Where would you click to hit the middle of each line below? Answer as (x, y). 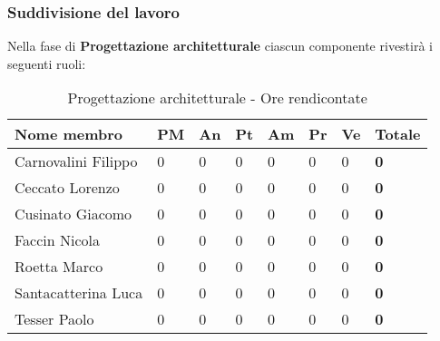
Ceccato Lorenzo (67, 188)
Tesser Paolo (54, 319)
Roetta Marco (59, 267)
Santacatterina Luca (79, 293)
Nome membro (69, 134)
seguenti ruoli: (47, 63)
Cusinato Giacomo (73, 214)
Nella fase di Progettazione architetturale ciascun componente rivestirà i (220, 46)
